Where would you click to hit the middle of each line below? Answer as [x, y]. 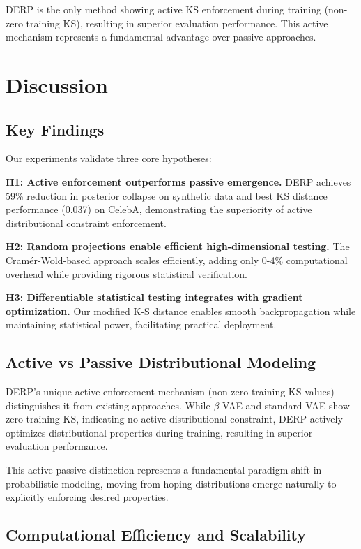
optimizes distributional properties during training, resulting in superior [159, 432]
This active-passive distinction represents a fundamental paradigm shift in [164, 470]
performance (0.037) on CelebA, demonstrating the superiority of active [159, 209]
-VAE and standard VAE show [284, 405]
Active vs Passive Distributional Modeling [161, 362]
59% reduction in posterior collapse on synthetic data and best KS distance [167, 195]
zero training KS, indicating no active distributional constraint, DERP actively [174, 419]
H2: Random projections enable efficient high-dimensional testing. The [178, 246]
